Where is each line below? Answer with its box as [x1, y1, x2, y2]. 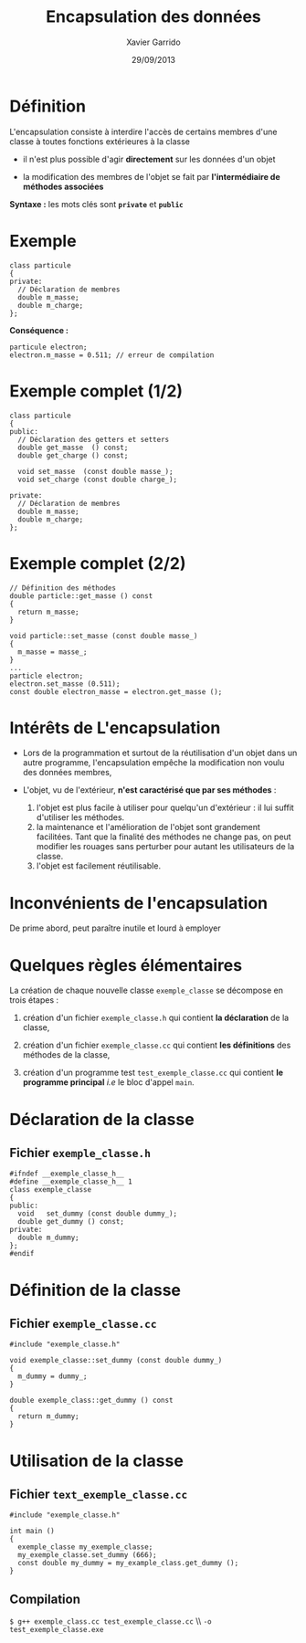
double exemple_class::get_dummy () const [9, 1395, 174, 1406]
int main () [9, 1527, 55, 1536]
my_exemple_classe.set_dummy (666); [17, 1551, 157, 1560]
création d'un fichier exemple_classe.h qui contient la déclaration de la [22, 1012, 290, 1024]
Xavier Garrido [126, 37, 181, 47]
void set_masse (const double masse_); [17, 467, 174, 476]
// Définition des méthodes [9, 583, 117, 593]
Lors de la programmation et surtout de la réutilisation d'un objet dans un [22, 747, 298, 759]
